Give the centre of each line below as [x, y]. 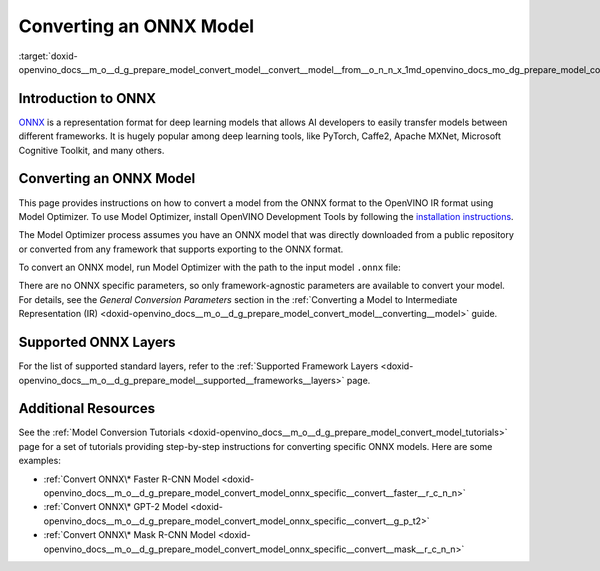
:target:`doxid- [48, 56]
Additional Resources [86, 408]
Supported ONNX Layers [97, 342]
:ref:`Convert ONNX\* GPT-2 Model [116, 507]
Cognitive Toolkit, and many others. [91, 150]
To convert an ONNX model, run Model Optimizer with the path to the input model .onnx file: [209, 267]
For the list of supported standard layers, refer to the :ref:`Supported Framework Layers [198, 366]
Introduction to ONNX [87, 98]
